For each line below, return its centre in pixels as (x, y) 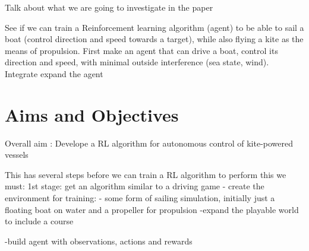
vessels (17, 155)
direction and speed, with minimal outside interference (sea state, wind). (137, 62)
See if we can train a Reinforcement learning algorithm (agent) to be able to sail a (154, 27)
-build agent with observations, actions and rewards (99, 241)
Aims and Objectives (92, 114)
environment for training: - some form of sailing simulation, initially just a (140, 198)
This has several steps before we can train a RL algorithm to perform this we (146, 174)
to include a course (39, 221)
